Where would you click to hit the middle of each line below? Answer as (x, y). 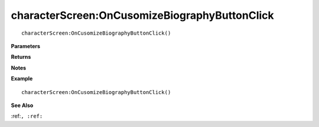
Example (22, 79)
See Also (22, 105)
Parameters (26, 46)
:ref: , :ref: (27, 116)
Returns (21, 57)
